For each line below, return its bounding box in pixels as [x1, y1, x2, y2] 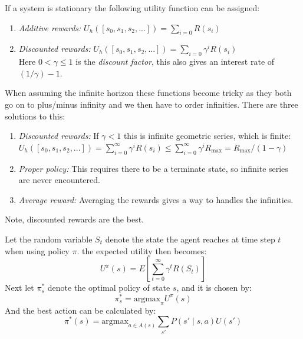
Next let [5, 281, 34, 294]
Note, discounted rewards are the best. [5, 213, 144, 225]
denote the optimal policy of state [47, 281, 170, 294]
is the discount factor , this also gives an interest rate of [75, 55, 275, 68]
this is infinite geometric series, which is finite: [123, 129, 291, 142]
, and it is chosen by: [176, 281, 252, 294]
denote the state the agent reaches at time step [105, 232, 275, 245]
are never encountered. [18, 174, 100, 186]
